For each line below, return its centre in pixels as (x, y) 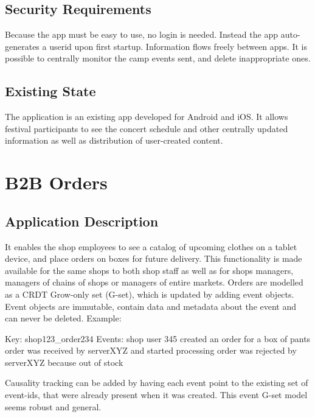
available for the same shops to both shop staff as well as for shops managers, (149, 270)
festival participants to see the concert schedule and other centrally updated (147, 128)
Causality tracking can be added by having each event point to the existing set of (157, 383)
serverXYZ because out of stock (64, 362)
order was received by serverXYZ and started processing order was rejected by (151, 350)
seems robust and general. (53, 406)
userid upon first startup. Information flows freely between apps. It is (178, 46)
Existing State (50, 91)
